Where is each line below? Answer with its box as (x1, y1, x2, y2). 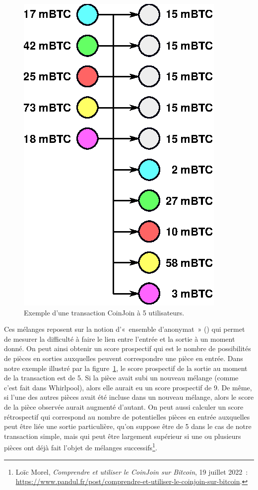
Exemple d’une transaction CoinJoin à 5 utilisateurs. (24, 307, 185, 317)
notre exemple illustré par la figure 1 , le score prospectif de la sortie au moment (4, 363, 248, 373)
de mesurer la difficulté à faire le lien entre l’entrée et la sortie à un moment (4, 333, 235, 344)
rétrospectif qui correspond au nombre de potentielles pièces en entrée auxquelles (4, 411, 250, 422)
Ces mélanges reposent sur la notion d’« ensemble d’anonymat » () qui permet (4, 324, 245, 334)
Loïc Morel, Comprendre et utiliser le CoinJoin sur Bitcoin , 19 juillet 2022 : (15, 466, 248, 477)
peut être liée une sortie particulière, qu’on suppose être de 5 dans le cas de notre (4, 421, 252, 431)
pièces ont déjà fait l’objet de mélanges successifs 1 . (4, 441, 157, 452)
